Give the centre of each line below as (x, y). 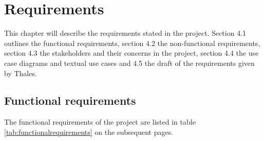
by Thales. (21, 73)
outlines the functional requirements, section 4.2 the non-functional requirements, (132, 43)
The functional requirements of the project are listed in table (100, 122)
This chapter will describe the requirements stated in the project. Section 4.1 (125, 33)
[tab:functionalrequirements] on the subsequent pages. (89, 132)
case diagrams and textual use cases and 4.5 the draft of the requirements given (129, 63)
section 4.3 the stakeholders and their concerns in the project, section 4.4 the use (131, 53)
